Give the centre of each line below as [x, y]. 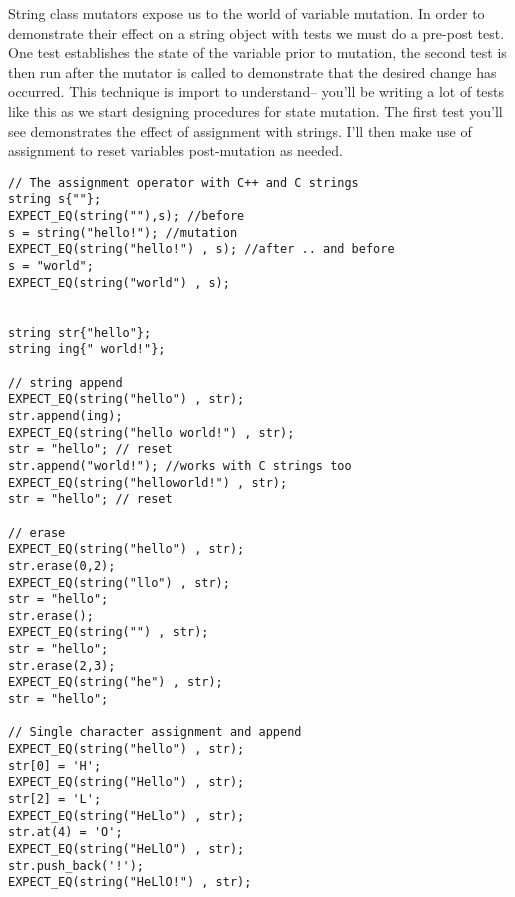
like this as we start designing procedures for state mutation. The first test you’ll [255, 110]
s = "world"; [51, 266]
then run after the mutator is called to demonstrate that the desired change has [252, 71]
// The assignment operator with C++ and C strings [183, 182]
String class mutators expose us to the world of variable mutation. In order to [246, 13]
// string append [65, 382]
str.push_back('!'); [76, 865]
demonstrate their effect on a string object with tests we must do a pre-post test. [256, 32]
